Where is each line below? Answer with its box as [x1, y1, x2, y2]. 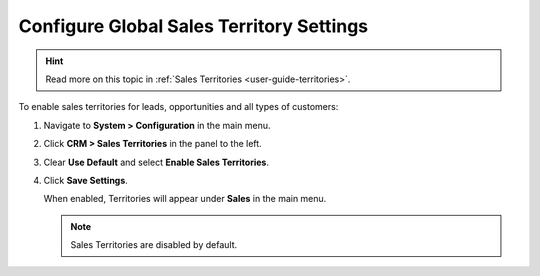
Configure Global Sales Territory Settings [18, 15, 369, 37]
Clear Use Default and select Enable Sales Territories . [43, 156, 270, 168]
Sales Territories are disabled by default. [70, 239, 238, 251]
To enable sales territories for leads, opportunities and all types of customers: [18, 101, 339, 113]
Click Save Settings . [43, 174, 129, 186]
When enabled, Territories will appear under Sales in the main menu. [43, 193, 327, 205]
